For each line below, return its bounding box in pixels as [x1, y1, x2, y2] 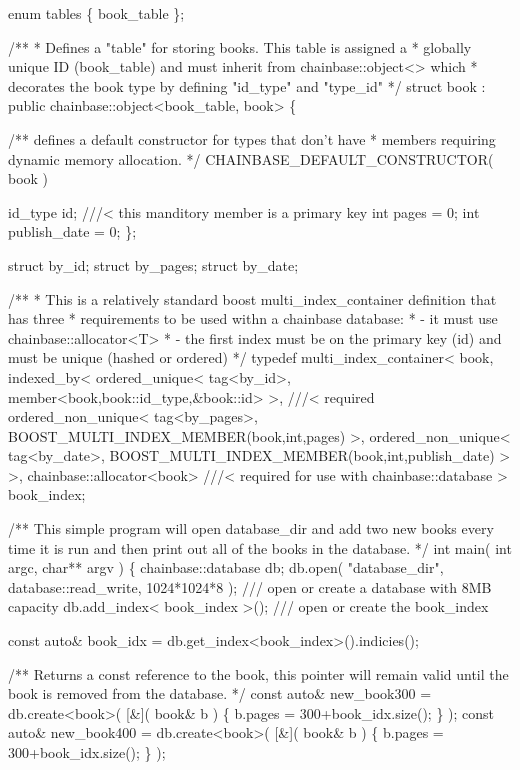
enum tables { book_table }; [8, 3, 185, 23]
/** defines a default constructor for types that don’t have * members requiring [8, 128, 496, 149]
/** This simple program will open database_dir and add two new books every [8, 518, 494, 539]
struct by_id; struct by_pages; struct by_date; [8, 254, 299, 275]
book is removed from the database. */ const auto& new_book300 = [8, 683, 432, 704]
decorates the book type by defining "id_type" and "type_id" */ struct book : [8, 75, 486, 96]
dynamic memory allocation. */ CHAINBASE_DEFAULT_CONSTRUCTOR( [8, 148, 494, 169]
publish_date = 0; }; [8, 221, 137, 242]
